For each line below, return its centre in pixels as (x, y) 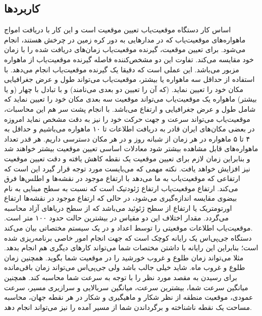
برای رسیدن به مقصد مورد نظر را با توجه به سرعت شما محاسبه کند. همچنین (121, 277)
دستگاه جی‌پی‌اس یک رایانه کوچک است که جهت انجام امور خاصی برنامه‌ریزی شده (128, 237)
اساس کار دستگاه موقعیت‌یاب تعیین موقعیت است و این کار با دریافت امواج (118, 30)
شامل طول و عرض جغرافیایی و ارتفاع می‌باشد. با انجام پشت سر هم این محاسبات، (130, 108)
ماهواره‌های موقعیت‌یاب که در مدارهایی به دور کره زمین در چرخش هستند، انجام (125, 39)
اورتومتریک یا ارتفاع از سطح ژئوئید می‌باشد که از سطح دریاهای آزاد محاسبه (118, 208)
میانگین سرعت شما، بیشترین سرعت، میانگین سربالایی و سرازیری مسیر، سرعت (126, 287)
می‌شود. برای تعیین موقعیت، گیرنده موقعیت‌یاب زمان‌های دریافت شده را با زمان (125, 49)
